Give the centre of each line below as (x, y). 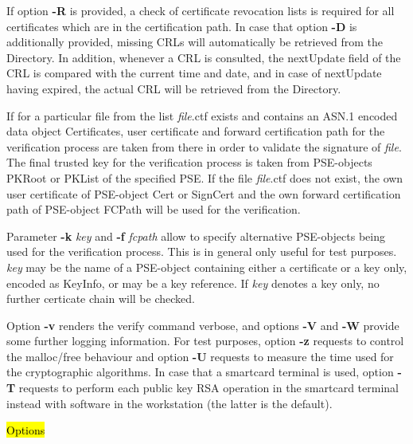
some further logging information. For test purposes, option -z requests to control (205, 341)
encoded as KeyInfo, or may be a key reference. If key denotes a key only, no (193, 283)
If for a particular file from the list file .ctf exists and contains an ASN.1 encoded (202, 115)
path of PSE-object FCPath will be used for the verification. (154, 209)
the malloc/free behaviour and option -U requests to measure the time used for (200, 356)
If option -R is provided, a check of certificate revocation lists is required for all (201, 10)
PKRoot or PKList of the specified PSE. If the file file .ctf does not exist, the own (205, 177)
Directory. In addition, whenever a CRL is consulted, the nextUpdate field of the (204, 57)
